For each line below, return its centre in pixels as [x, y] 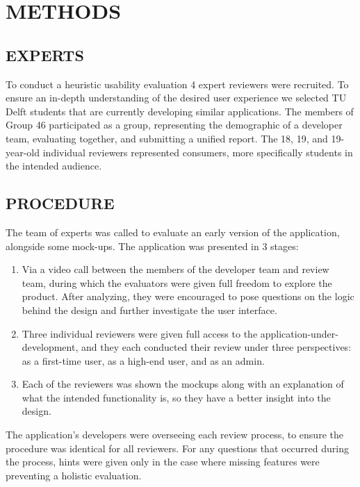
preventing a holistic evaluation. [74, 475]
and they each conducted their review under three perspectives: [216, 347]
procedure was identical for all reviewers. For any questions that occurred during [177, 448]
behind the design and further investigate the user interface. [149, 309]
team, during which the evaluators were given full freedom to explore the [177, 282]
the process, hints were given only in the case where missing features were [163, 462]
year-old [23, 152]
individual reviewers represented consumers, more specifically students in [198, 152]
